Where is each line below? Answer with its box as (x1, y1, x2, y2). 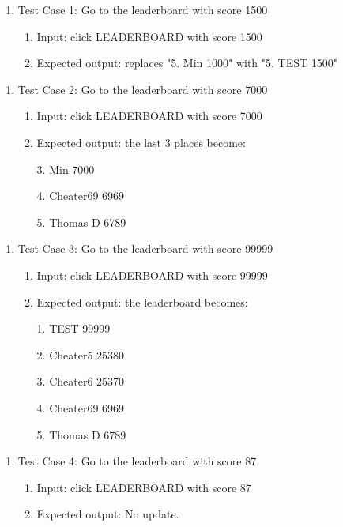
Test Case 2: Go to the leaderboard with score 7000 (17, 81, 268, 97)
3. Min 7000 (36, 160, 95, 177)
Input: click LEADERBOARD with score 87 (36, 479, 251, 495)
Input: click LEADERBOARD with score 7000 (36, 107, 262, 124)
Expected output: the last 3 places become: (36, 134, 246, 150)
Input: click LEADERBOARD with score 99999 (36, 266, 268, 283)
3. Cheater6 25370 (36, 373, 125, 390)
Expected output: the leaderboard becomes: (36, 293, 248, 310)
